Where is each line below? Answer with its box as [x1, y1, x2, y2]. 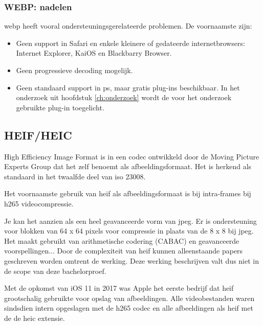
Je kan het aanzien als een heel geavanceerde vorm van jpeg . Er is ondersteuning [4, 215, 257, 226]
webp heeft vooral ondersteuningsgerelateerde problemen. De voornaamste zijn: [4, 20, 252, 31]
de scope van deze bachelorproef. [4, 265, 106, 276]
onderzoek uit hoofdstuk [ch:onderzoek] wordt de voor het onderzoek [16, 92, 232, 103]
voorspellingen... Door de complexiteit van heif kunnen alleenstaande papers [4, 245, 243, 256]
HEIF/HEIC [4, 127, 72, 143]
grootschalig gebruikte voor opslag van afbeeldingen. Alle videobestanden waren [4, 292, 255, 303]
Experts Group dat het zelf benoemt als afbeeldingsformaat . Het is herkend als [4, 161, 252, 172]
